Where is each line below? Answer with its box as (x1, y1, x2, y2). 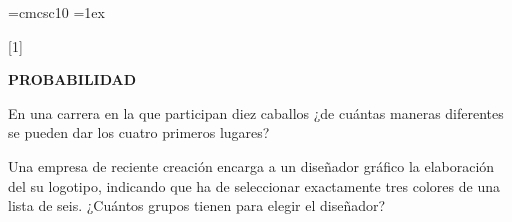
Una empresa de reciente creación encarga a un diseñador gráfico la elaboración (8, 155, 495, 176)
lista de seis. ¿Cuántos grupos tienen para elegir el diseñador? (8, 195, 386, 216)
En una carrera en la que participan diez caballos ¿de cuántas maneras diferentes (8, 102, 504, 123)
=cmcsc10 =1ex (8, 2, 105, 22)
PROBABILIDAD (8, 69, 137, 90)
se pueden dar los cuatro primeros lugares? (8, 122, 270, 143)
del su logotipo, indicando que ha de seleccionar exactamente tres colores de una (8, 175, 500, 196)
